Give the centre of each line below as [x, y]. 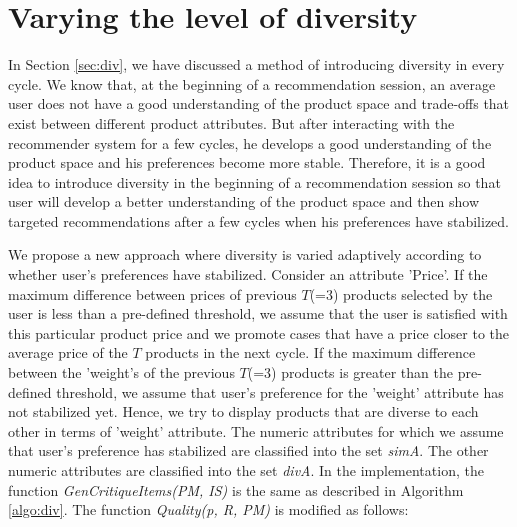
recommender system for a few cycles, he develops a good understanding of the [250, 142]
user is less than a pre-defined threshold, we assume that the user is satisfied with [258, 313]
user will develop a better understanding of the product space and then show [244, 201]
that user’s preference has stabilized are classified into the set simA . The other [248, 450]
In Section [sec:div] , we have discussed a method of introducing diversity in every [256, 64]
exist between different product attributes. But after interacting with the [231, 122]
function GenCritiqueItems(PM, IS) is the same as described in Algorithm [236, 489]
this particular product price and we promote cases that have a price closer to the [259, 332]
